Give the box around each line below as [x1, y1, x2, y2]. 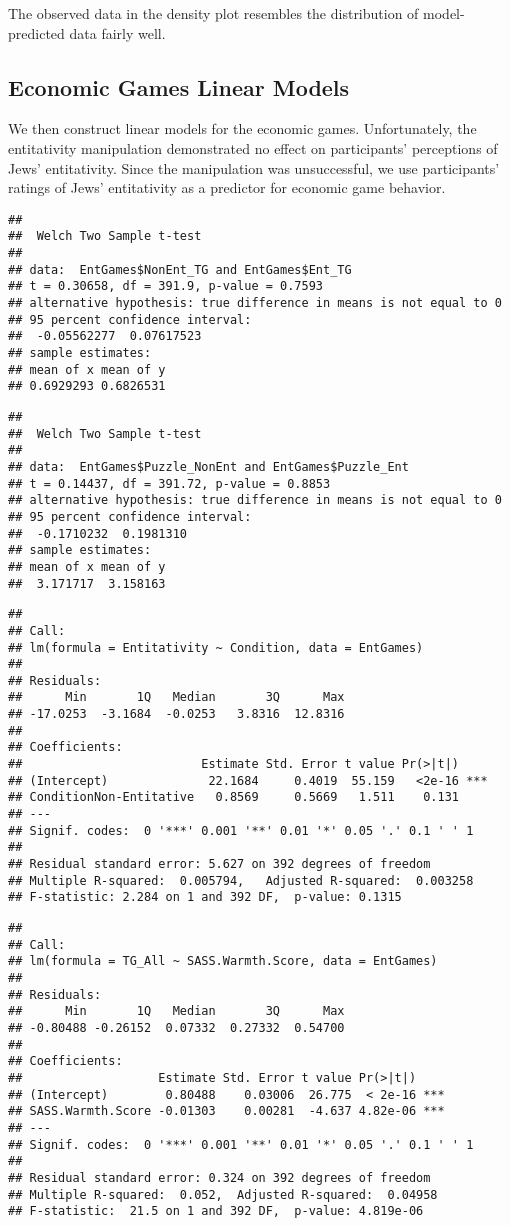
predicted [8, 22, 65, 43]
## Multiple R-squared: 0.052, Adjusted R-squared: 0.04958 [8, 1187, 438, 1202]
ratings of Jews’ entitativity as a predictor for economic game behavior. [8, 177, 446, 198]
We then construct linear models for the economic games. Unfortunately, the [8, 118, 477, 139]
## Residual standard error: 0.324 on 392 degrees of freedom [8, 1170, 431, 1185]
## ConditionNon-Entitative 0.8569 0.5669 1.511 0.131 [8, 790, 460, 805]
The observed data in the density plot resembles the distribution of [8, 3, 419, 23]
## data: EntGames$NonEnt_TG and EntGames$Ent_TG [8, 262, 352, 277]
